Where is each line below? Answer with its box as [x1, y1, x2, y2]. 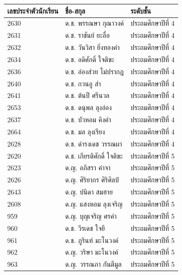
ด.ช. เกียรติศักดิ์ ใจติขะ [65, 150, 123, 161]
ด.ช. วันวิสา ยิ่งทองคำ [65, 42, 120, 52]
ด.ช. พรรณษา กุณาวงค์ [65, 18, 124, 28]
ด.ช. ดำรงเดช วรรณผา [65, 138, 122, 148]
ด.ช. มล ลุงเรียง [65, 126, 105, 136]
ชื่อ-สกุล [65, 5, 85, 16]
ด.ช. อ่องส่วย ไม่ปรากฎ [65, 66, 124, 76]
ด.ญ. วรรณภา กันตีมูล [65, 259, 122, 269]
